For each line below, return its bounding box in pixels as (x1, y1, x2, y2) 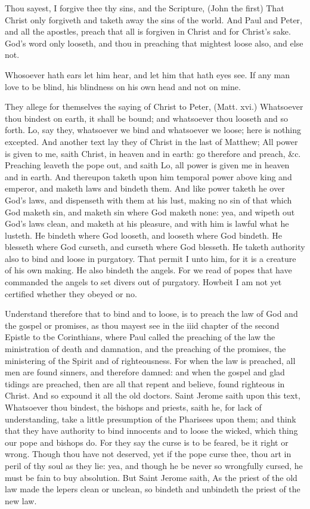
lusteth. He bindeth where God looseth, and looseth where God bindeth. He (5, 229, 282, 241)
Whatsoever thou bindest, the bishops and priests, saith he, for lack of (5, 401, 262, 413)
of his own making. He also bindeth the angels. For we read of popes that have (5, 264, 292, 276)
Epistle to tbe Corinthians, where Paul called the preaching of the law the (5, 331, 275, 343)
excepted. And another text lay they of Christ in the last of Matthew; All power (5, 135, 298, 147)
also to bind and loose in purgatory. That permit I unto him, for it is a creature (5, 252, 296, 264)
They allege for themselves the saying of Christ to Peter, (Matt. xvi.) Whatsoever (5, 100, 303, 113)
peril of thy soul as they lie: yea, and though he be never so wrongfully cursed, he (5, 459, 303, 471)
